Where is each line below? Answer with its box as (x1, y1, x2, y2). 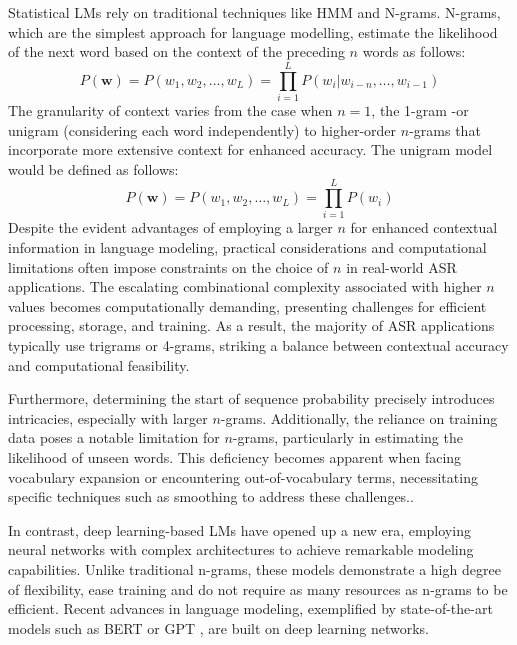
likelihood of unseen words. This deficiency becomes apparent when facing (8, 446, 462, 467)
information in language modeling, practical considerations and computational (8, 237, 487, 257)
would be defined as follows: (8, 158, 179, 179)
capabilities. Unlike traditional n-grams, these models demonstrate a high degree (8, 558, 501, 579)
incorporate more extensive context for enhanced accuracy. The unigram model (8, 139, 493, 160)
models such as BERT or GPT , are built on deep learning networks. (8, 617, 429, 638)
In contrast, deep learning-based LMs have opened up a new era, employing (8, 519, 471, 540)
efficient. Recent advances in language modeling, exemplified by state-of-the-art (8, 598, 493, 619)
